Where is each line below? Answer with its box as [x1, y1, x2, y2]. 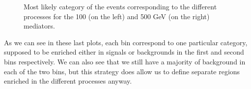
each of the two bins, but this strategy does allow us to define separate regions [4, 66, 240, 76]
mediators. [24, 21, 55, 31]
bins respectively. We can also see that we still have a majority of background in [4, 56, 246, 66]
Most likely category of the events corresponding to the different [24, 1, 217, 11]
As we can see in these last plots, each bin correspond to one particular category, [4, 37, 248, 47]
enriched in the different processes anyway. [4, 76, 132, 86]
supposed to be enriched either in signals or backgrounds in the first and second [4, 47, 244, 57]
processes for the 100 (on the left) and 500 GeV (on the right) [24, 11, 210, 21]
